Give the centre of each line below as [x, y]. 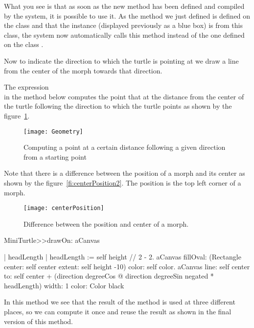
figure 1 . [17, 115]
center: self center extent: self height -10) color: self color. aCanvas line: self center [127, 266]
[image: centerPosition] [64, 208]
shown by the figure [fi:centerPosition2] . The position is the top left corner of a [123, 182]
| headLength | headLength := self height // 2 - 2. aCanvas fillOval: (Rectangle [123, 257]
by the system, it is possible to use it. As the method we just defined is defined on [127, 15]
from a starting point [55, 156]
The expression [26, 87]
